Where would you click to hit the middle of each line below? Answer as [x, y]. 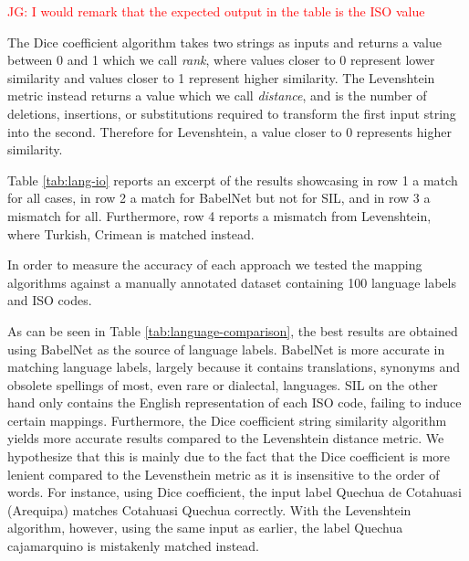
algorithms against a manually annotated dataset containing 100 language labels [232, 282]
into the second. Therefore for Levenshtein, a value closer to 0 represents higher [229, 131]
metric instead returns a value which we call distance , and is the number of [217, 95]
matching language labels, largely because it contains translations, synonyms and [234, 367]
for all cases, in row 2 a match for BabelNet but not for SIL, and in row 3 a [219, 198]
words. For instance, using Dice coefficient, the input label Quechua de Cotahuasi [234, 492]
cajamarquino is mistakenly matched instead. [134, 546]
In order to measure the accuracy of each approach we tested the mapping [215, 265]
